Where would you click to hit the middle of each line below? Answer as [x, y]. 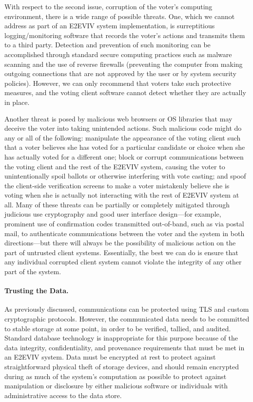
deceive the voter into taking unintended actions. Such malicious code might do [123, 128]
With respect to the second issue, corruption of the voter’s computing [108, 6]
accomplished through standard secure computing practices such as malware [118, 54]
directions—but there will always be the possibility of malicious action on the [120, 243]
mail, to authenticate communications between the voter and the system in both [125, 233]
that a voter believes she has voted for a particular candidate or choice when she [125, 147]
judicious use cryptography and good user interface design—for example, [113, 214]
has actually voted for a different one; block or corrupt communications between [124, 156]
